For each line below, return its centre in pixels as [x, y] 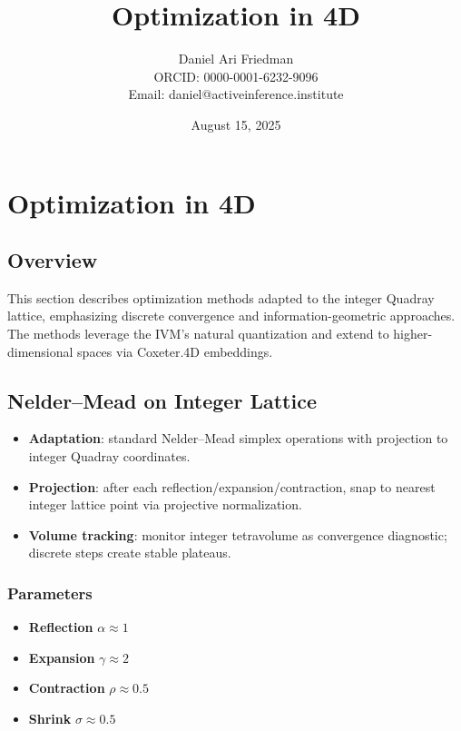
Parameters [50, 593]
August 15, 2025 [236, 124]
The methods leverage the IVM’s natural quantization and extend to [198, 334]
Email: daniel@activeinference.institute [236, 94]
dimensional [40, 351]
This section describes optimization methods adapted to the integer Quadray [221, 297]
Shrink [50, 719]
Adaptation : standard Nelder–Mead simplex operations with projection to [238, 438]
